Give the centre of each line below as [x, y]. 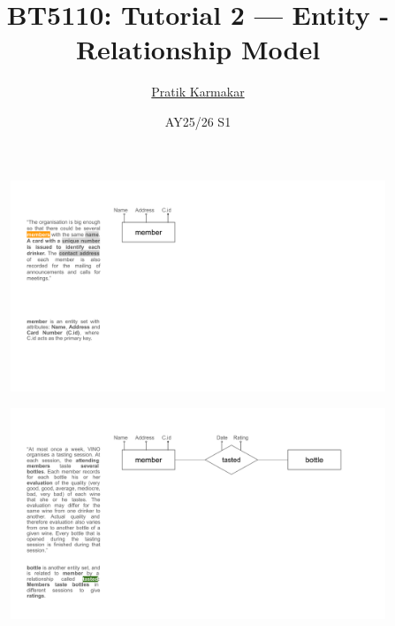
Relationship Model [198, 49]
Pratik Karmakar [198, 92]
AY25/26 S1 [198, 121]
